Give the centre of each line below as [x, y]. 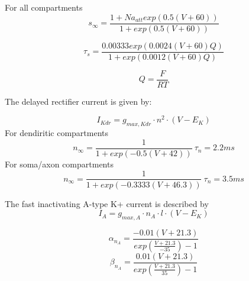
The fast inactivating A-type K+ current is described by [107, 203]
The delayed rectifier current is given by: [78, 101]
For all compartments [44, 7]
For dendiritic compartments [57, 133]
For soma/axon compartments [59, 164]
